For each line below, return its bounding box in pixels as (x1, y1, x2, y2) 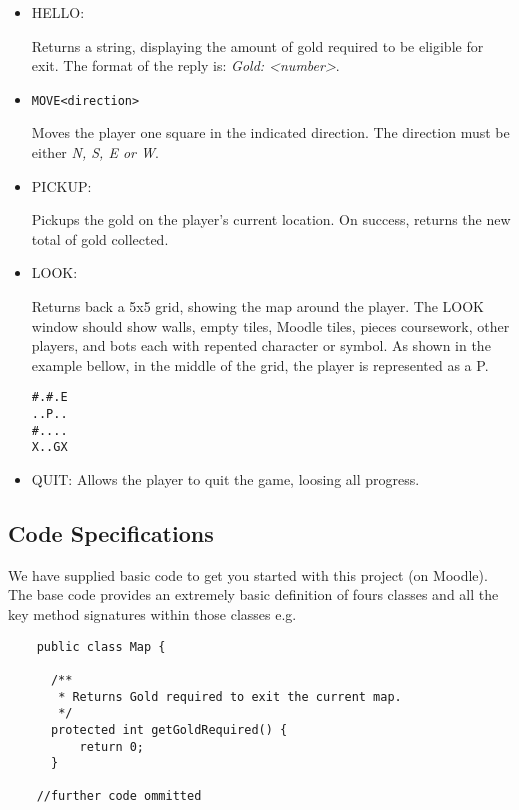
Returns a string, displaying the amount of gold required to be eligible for (31, 35, 484, 56)
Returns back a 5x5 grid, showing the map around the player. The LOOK (31, 296, 485, 316)
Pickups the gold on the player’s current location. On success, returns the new (31, 209, 511, 230)
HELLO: (31, 2, 85, 22)
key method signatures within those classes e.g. (8, 603, 297, 624)
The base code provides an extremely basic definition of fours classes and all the (8, 584, 499, 605)
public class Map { (36, 639, 166, 654)
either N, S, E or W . (31, 142, 159, 163)
